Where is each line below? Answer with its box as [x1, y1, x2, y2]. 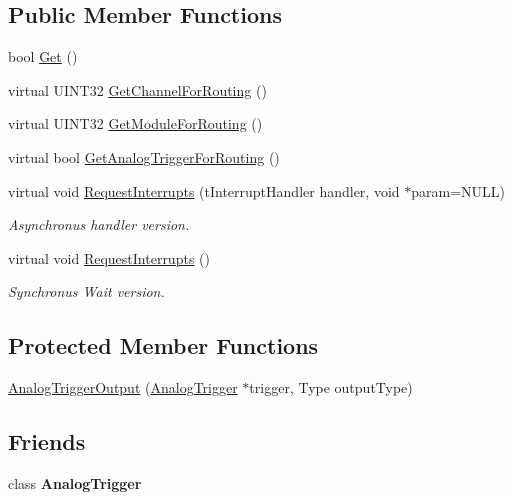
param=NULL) [411, 180, 506, 201]
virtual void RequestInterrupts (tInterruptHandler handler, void [8, 180, 400, 201]
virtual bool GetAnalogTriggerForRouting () [8, 146, 280, 167]
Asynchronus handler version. [8, 214, 190, 235]
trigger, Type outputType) [249, 377, 413, 398]
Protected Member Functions [8, 330, 319, 361]
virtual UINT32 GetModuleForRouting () [8, 113, 263, 134]
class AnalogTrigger [8, 472, 142, 493]
